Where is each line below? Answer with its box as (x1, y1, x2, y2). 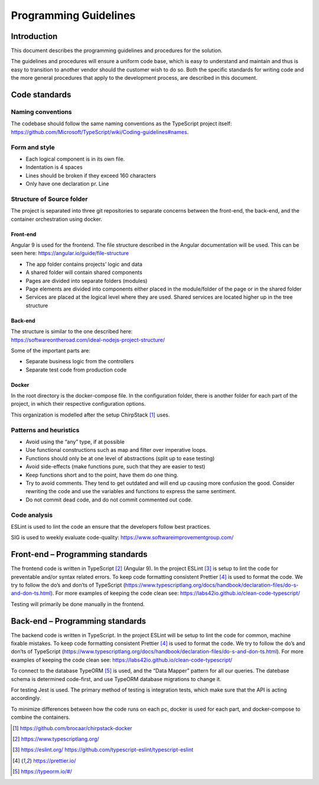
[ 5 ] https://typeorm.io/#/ (12, 768, 72, 775)
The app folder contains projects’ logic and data (25, 260, 143, 268)
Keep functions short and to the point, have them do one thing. (25, 471, 178, 478)
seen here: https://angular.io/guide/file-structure (11, 250, 129, 257)
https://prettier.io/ (33, 757, 76, 764)
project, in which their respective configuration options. (11, 400, 146, 408)
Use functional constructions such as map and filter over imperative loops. (25, 447, 207, 454)
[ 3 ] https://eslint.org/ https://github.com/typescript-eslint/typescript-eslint (12, 746, 194, 753)
